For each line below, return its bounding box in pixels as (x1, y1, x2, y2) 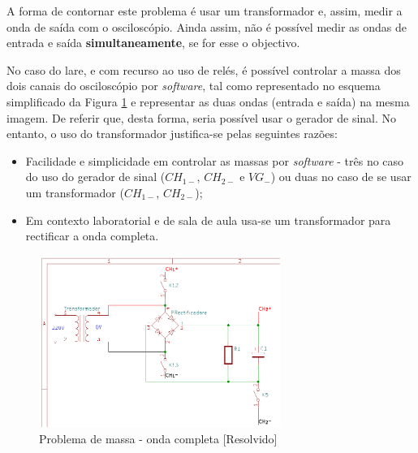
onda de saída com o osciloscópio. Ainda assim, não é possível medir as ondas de (6, 18, 407, 35)
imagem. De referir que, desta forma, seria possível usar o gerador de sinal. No (6, 109, 397, 126)
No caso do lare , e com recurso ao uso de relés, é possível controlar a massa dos (6, 61, 401, 78)
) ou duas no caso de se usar (270, 168, 412, 185)
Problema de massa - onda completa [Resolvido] (39, 429, 278, 447)
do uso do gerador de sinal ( (25, 168, 166, 185)
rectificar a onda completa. (25, 227, 159, 244)
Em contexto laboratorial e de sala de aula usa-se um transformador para (25, 211, 391, 228)
